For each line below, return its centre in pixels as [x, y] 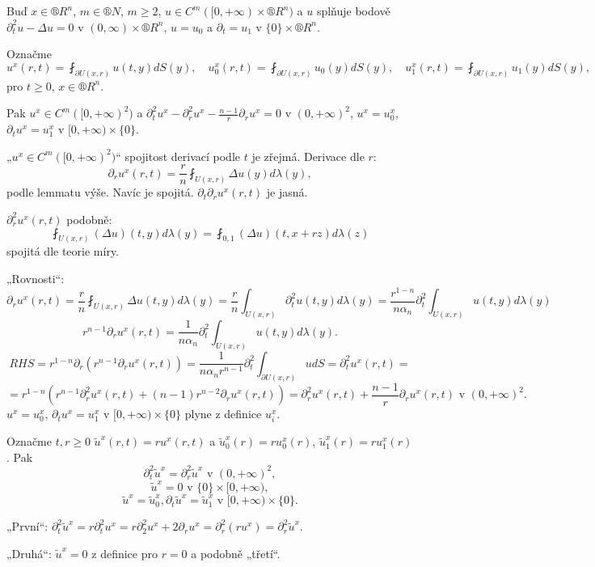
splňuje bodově [353, 11]
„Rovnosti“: [36, 278]
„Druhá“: [29, 554]
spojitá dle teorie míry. [63, 251]
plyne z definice [223, 414]
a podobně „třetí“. [236, 554]
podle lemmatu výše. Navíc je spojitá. [100, 192]
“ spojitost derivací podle [178, 156]
